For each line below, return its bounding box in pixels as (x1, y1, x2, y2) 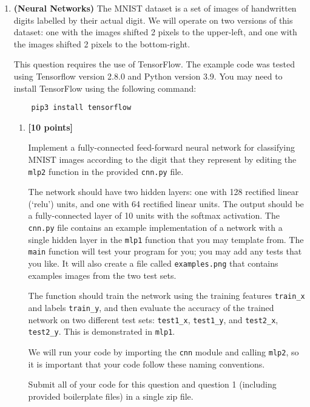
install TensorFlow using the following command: (13, 81, 197, 94)
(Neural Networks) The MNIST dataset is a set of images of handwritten (13, 2, 297, 14)
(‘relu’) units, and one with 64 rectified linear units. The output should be (28, 197, 304, 210)
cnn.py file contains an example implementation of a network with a (28, 221, 283, 234)
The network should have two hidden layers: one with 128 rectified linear (28, 185, 299, 198)
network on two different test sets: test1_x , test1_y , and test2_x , (28, 313, 278, 326)
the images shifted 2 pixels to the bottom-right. (13, 37, 190, 50)
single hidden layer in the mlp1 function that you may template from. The (28, 233, 304, 245)
